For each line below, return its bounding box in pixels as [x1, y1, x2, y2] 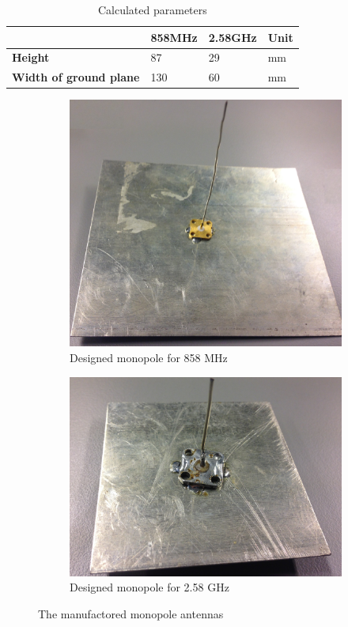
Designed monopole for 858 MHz [70, 349, 228, 366]
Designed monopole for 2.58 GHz [70, 579, 229, 595]
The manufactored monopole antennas [38, 605, 224, 621]
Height [12, 49, 50, 66]
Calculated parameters [97, 2, 207, 17]
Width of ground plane [12, 69, 140, 85]
